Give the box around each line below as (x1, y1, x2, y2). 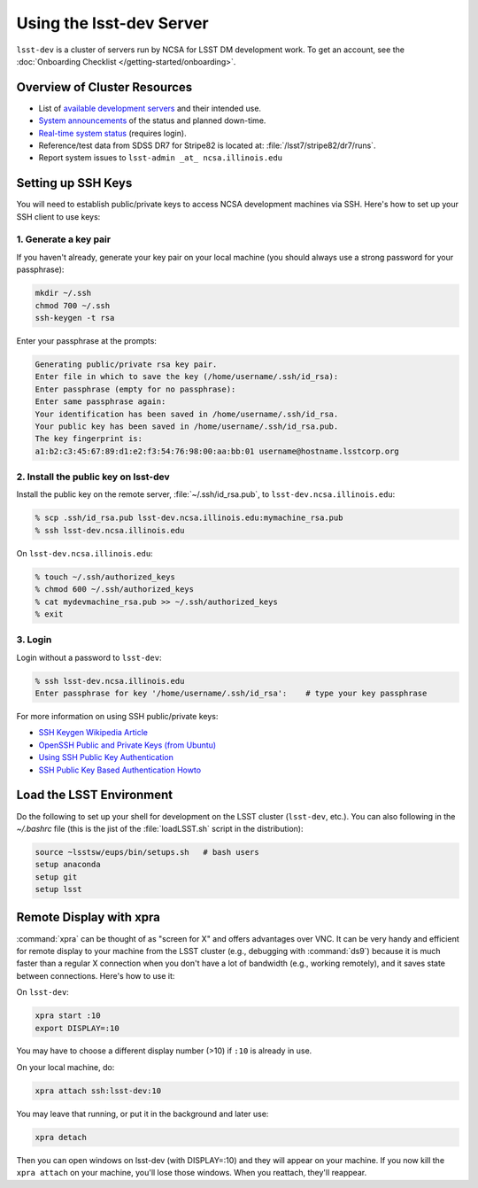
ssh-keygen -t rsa (35, 313, 115, 322)
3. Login (16, 633, 52, 646)
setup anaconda (35, 859, 101, 870)
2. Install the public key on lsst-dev (16, 470, 170, 483)
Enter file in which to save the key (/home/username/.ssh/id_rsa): (35, 372, 339, 382)
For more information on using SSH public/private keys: (16, 711, 219, 722)
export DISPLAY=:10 (35, 1023, 119, 1033)
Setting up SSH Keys (16, 175, 133, 190)
